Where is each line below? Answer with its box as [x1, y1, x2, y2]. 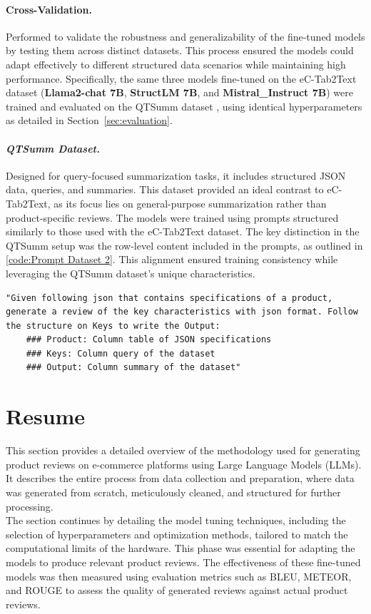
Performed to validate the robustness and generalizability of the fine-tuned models [6, 29, 365, 44]
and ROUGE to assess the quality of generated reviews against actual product [6, 583, 348, 598]
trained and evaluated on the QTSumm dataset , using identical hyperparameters [6, 98, 362, 113]
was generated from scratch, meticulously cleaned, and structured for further [6, 484, 341, 499]
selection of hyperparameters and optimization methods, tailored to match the [6, 526, 348, 541]
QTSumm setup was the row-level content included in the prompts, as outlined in [6, 237, 363, 252]
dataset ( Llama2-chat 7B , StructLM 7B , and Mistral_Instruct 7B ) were [6, 85, 353, 100]
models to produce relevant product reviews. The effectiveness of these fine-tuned [6, 554, 361, 569]
